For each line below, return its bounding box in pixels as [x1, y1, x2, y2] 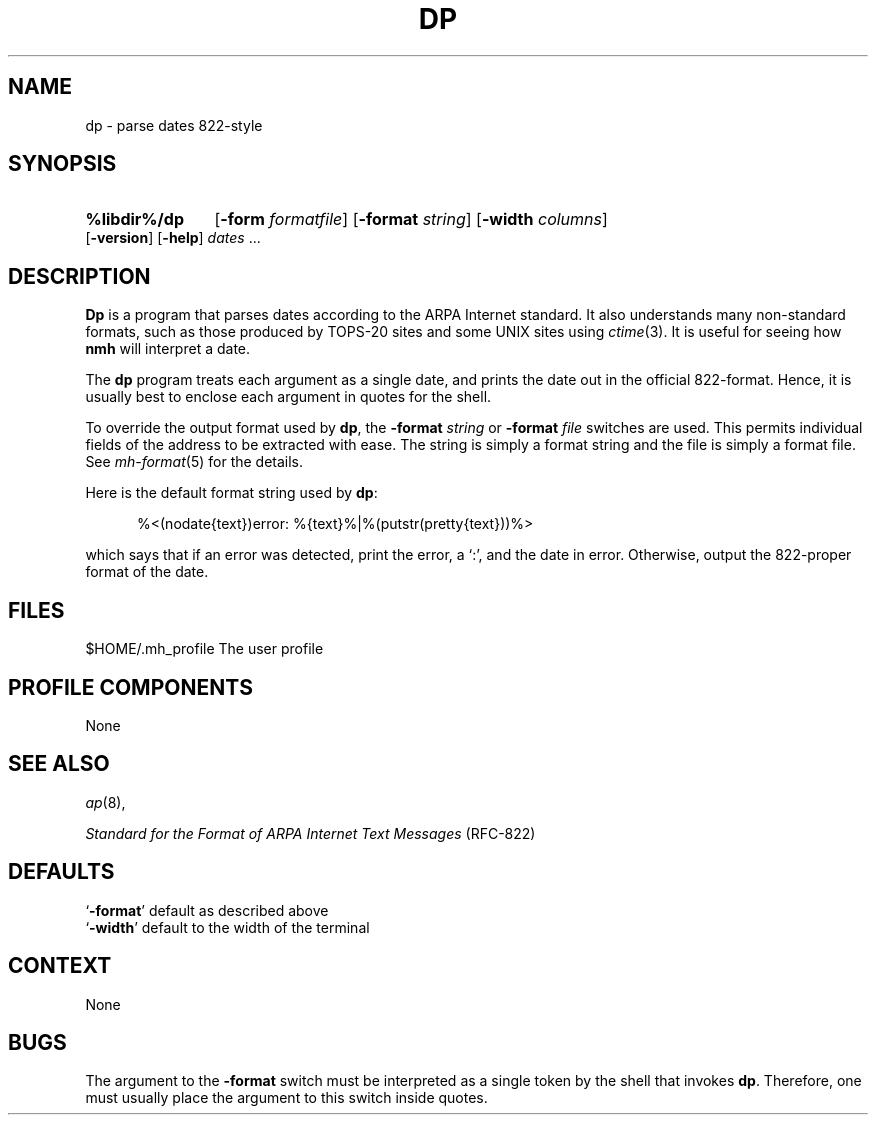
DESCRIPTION [8, 263, 151, 289]
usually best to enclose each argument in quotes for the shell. [85, 388, 492, 406]
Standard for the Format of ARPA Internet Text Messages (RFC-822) [85, 824, 536, 842]
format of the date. [85, 563, 209, 581]
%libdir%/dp [85, 209, 184, 230]
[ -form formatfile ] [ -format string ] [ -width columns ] [214, 209, 608, 230]
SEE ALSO [8, 751, 110, 777]
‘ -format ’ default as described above [85, 901, 329, 919]
